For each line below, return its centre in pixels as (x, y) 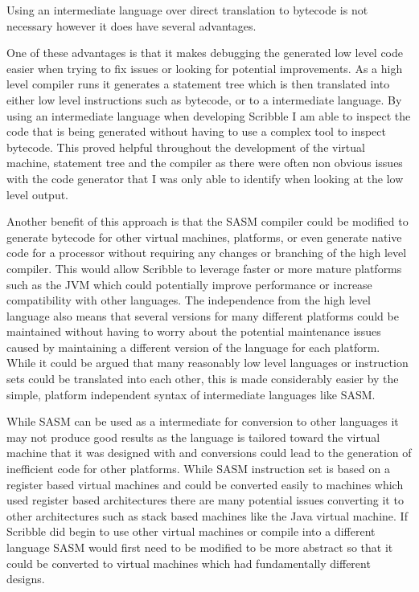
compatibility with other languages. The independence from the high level (189, 300)
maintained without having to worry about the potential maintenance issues (194, 331)
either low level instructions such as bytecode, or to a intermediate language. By (204, 99)
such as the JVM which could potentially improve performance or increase (189, 284)
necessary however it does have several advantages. (131, 25)
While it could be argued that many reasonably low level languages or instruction (207, 363)
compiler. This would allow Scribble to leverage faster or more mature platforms (204, 268)
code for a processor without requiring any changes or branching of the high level (207, 253)
